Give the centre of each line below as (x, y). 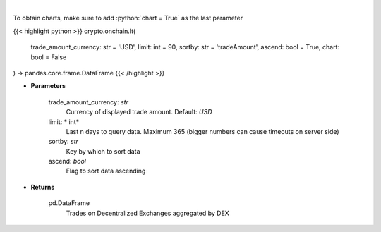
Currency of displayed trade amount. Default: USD (139, 112)
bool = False (49, 57)
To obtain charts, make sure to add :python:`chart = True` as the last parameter (128, 18)
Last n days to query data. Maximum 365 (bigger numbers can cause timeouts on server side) (202, 131)
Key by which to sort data (103, 151)
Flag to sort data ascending (106, 171)
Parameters (48, 86)
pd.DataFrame (69, 203)
